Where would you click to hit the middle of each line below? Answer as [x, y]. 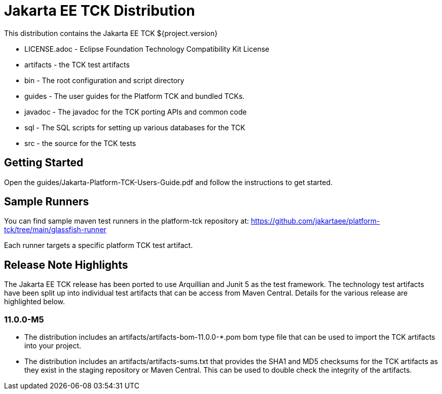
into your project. [53, 346]
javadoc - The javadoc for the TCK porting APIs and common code [136, 112]
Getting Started [44, 163]
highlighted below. [35, 302]
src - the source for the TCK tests [80, 143]
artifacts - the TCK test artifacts [77, 64]
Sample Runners [47, 202]
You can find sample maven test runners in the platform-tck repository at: [127, 221]
